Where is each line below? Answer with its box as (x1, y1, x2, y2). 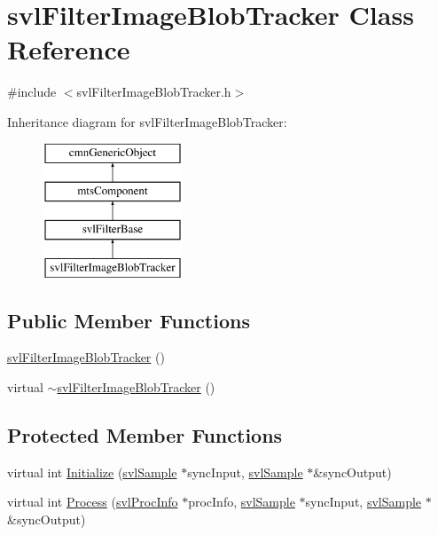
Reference (7, 31, 130, 67)
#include (7, 83, 57, 101)
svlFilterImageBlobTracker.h (76, 83, 231, 101)
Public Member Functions (7, 306, 250, 334)
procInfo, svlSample (188, 492, 295, 511)
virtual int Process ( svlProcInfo (7, 492, 178, 511)
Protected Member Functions (7, 421, 283, 449)
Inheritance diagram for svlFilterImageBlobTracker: (7, 112, 287, 130)
